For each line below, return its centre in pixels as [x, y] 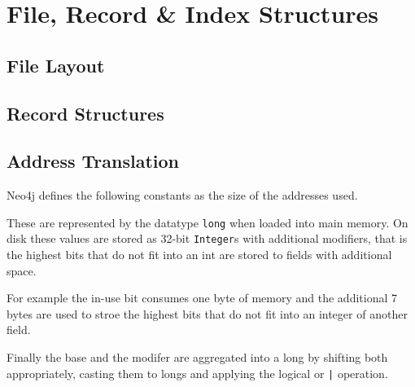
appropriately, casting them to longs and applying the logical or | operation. [197, 373]
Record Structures [85, 113]
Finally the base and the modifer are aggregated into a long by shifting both [197, 357]
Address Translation [93, 161]
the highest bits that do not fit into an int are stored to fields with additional [199, 255]
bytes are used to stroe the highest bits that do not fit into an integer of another [207, 313]
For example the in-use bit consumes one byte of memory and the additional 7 [202, 298]
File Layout [56, 65]
